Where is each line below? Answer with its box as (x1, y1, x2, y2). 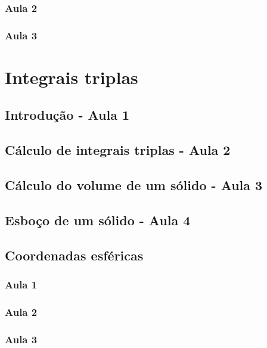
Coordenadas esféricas (5, 246, 144, 264)
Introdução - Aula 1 (5, 105, 130, 124)
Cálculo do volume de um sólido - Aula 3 (5, 176, 263, 194)
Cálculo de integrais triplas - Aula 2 (5, 141, 231, 159)
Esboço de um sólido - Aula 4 (5, 210, 191, 229)
